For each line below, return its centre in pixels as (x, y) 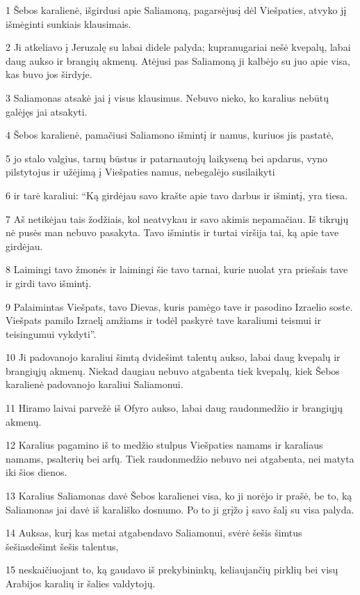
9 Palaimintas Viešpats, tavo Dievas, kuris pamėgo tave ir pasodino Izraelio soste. (179, 306)
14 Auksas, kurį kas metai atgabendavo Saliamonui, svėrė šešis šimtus (154, 533)
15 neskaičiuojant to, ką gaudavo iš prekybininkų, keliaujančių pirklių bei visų (172, 570)
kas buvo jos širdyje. (49, 74)
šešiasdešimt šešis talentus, (62, 546)
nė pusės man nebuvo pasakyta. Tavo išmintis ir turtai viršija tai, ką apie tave (172, 232)
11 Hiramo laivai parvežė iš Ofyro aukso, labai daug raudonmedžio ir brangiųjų (174, 408)
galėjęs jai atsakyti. (47, 111)
